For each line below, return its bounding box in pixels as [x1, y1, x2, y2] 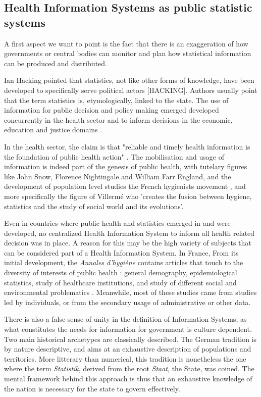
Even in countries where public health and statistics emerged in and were [4, 218, 231, 228]
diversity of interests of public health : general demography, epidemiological [4, 267, 237, 278]
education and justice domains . [4, 124, 102, 135]
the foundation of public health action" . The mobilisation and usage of [4, 151, 224, 162]
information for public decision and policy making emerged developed [4, 105, 219, 115]
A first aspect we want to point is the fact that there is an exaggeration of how [4, 38, 248, 48]
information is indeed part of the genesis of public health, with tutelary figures [4, 161, 247, 172]
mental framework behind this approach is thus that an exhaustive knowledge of [4, 373, 252, 383]
